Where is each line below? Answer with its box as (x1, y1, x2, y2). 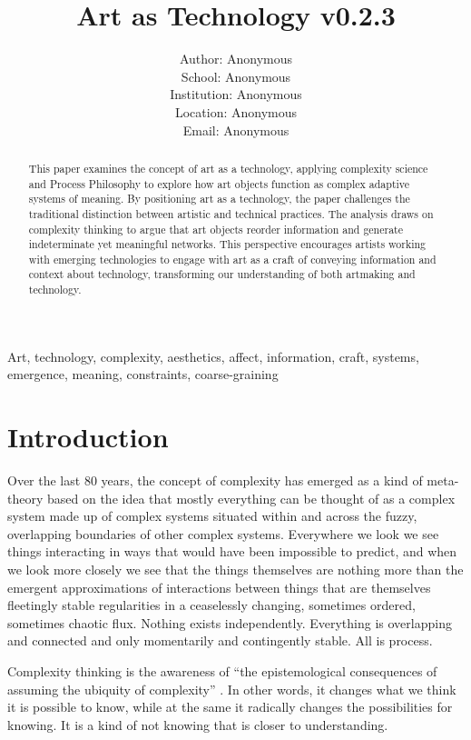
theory (7, 488, 44, 507)
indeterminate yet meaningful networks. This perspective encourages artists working (28, 236, 427, 252)
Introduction (7, 418, 169, 455)
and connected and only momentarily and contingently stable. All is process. (7, 631, 433, 650)
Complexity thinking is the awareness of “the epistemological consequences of (7, 662, 437, 681)
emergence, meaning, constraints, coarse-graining (7, 365, 279, 384)
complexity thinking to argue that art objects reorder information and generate (28, 221, 404, 236)
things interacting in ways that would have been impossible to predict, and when (7, 542, 457, 561)
